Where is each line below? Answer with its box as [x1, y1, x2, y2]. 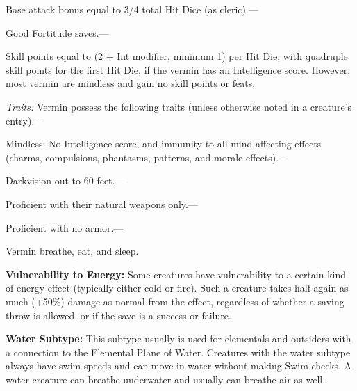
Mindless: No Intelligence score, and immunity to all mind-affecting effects [6, 136, 322, 151]
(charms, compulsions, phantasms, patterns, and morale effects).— [6, 150, 289, 164]
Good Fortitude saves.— [6, 25, 109, 40]
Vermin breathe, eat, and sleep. [6, 244, 139, 258]
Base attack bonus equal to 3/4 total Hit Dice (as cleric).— [6, 2, 258, 16]
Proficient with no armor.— [6, 220, 124, 234]
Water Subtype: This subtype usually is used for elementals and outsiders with [6, 331, 351, 346]
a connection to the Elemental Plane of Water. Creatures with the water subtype [6, 344, 351, 359]
